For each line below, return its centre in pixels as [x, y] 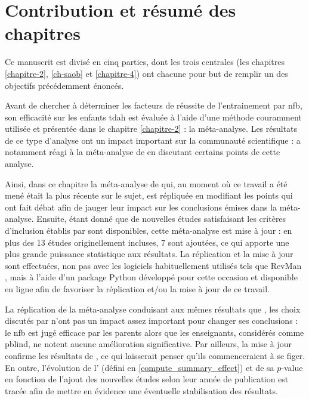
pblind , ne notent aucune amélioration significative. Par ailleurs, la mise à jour [148, 344]
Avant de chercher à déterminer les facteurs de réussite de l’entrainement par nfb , [154, 105]
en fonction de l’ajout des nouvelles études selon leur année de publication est [147, 379]
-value [292, 367]
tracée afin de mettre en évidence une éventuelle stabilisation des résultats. [141, 390]
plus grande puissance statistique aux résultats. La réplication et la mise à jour [149, 254]
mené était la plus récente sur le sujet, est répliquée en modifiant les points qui [149, 195]
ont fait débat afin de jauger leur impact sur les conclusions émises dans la [141, 207]
